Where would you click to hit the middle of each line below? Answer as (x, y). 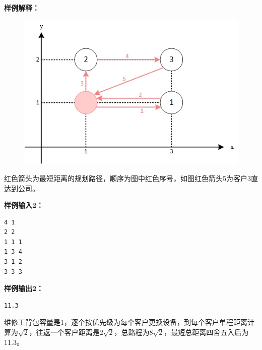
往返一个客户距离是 (68, 332)
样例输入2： (24, 205)
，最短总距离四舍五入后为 (206, 332)
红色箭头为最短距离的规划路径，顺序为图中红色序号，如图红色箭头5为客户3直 (131, 178)
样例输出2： (24, 288)
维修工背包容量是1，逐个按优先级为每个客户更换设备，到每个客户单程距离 (126, 322)
